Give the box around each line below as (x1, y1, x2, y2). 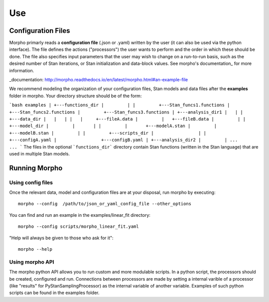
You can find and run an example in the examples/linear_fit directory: (9, 212, 150, 218)
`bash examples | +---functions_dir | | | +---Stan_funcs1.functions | (9, 102, 230, 108)
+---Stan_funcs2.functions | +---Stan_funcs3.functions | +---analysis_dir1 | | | (9, 109, 244, 115)
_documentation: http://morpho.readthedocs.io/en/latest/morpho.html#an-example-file (9, 77, 188, 83)
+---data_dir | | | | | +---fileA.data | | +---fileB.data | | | (9, 116, 246, 122)
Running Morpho (9, 163, 63, 172)
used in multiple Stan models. (9, 151, 70, 156)
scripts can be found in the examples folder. (9, 290, 100, 296)
